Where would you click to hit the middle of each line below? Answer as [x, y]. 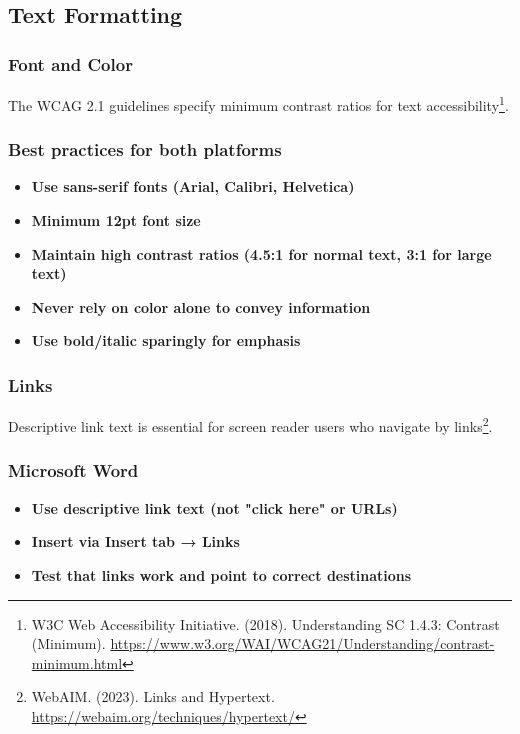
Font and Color [70, 63]
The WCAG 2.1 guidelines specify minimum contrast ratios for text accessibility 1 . [258, 103]
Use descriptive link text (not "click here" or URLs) [214, 507]
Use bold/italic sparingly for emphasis [166, 340]
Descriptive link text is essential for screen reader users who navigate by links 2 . [250, 424]
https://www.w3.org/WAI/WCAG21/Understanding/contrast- [302, 643]
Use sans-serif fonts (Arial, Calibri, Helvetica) [193, 186]
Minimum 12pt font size [116, 220]
